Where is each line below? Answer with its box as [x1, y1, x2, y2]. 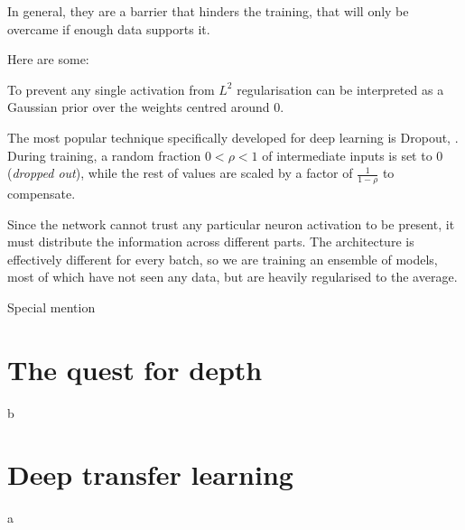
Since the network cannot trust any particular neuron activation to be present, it [7, 214, 455, 233]
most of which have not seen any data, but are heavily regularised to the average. [7, 267, 458, 286]
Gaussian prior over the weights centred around [7, 98, 270, 116]
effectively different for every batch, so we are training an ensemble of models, [7, 249, 438, 268]
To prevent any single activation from [7, 79, 215, 98]
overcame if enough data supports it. [7, 19, 210, 38]
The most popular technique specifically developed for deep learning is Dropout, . [7, 127, 459, 146]
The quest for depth [7, 350, 263, 387]
